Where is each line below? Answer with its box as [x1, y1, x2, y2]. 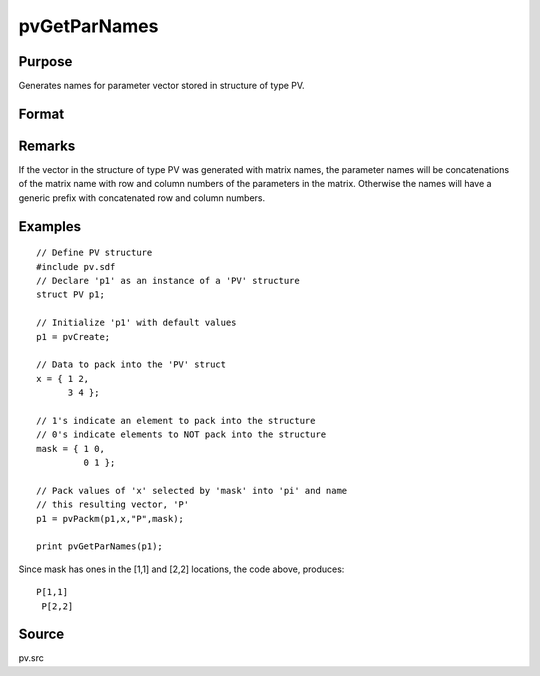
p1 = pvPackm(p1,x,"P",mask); [36, 513, 185, 524]
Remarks [18, 137, 76, 154]
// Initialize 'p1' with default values [36, 317, 237, 329]
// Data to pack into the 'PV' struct [36, 359, 227, 370]
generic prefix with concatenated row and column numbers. [18, 191, 265, 204]
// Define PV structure [36, 247, 153, 259]
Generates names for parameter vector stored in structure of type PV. [18, 80, 305, 92]
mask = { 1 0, [36, 443, 105, 454]
